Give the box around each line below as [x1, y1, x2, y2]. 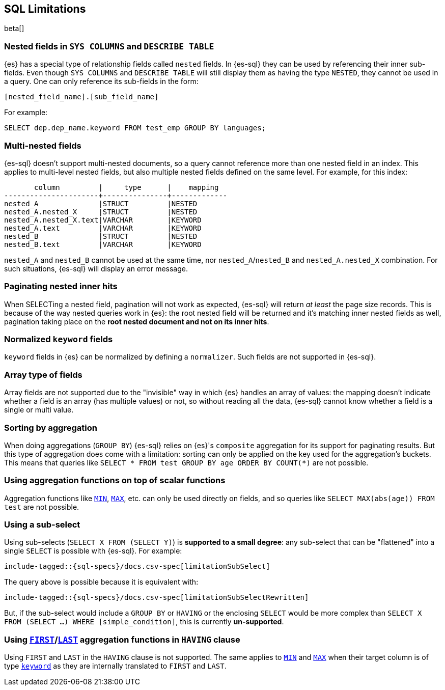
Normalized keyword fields [4, 334, 113, 345]
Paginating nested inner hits [4, 281, 118, 292]
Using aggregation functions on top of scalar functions [4, 475, 226, 486]
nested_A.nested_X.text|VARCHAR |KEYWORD [4, 215, 202, 224]
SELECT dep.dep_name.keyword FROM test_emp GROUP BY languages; [4, 124, 266, 132]
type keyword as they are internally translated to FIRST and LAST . [4, 661, 227, 671]
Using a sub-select [4, 519, 80, 530]
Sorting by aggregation [4, 422, 97, 433]
